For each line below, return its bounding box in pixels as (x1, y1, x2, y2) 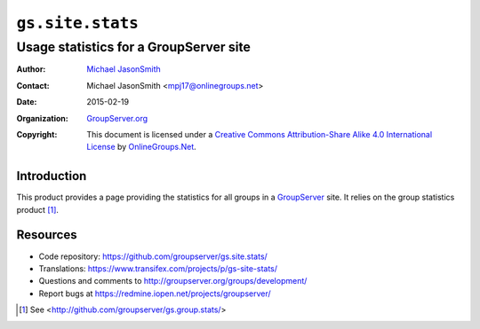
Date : (16, 97, 37, 107)
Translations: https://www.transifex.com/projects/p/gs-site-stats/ (38, 262, 278, 274)
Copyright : (16, 129, 58, 139)
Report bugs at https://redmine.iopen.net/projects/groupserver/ (38, 288, 271, 299)
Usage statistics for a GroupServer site (16, 39, 251, 55)
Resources (16, 227, 77, 243)
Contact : (16, 80, 51, 90)
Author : (16, 64, 46, 74)
